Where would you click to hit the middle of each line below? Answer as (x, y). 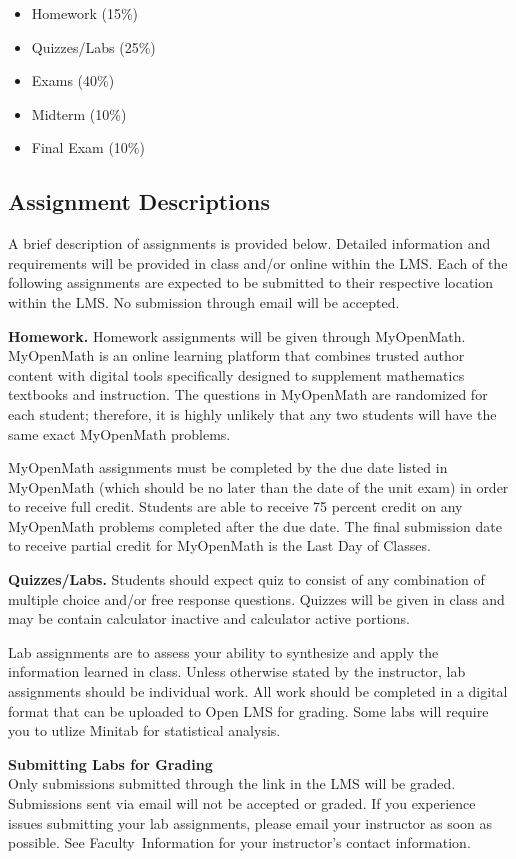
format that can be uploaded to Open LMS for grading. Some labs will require (248, 710)
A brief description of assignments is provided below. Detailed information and (249, 243)
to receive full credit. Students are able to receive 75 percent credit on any (235, 506)
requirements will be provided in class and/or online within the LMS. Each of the (258, 262)
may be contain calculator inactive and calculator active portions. (209, 618)
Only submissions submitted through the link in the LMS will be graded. (232, 783)
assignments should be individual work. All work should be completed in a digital (258, 691)
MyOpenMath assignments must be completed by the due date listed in (228, 467)
